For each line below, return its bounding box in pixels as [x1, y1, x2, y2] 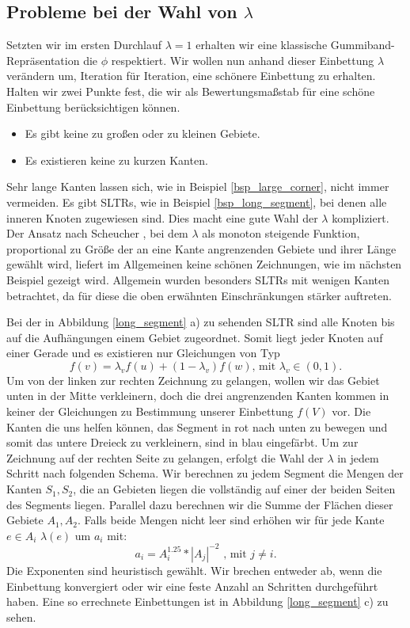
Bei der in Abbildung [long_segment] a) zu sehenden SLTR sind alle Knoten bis [6, 314, 395, 330]
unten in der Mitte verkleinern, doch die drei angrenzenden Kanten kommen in [6, 387, 389, 404]
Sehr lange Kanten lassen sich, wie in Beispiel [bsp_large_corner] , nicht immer [6, 178, 389, 195]
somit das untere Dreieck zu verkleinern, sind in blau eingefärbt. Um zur [6, 434, 359, 451]
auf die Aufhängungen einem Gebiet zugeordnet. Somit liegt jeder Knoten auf [6, 329, 383, 345]
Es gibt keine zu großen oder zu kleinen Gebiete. [25, 125, 260, 142]
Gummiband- [330, 36, 395, 53]
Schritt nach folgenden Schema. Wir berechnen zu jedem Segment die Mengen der [6, 465, 404, 481]
